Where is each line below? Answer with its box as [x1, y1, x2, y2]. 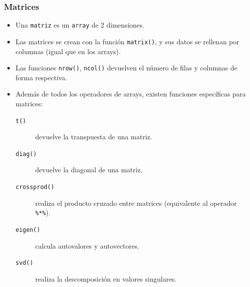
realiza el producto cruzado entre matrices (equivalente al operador [35, 197, 237, 208]
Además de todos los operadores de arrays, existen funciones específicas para [15, 89, 246, 99]
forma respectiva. [15, 72, 67, 82]
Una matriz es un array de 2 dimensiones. [15, 20, 144, 30]
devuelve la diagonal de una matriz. [35, 164, 143, 175]
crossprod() [15, 184, 55, 191]
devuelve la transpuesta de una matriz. [35, 131, 152, 142]
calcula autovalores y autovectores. [35, 240, 139, 251]
